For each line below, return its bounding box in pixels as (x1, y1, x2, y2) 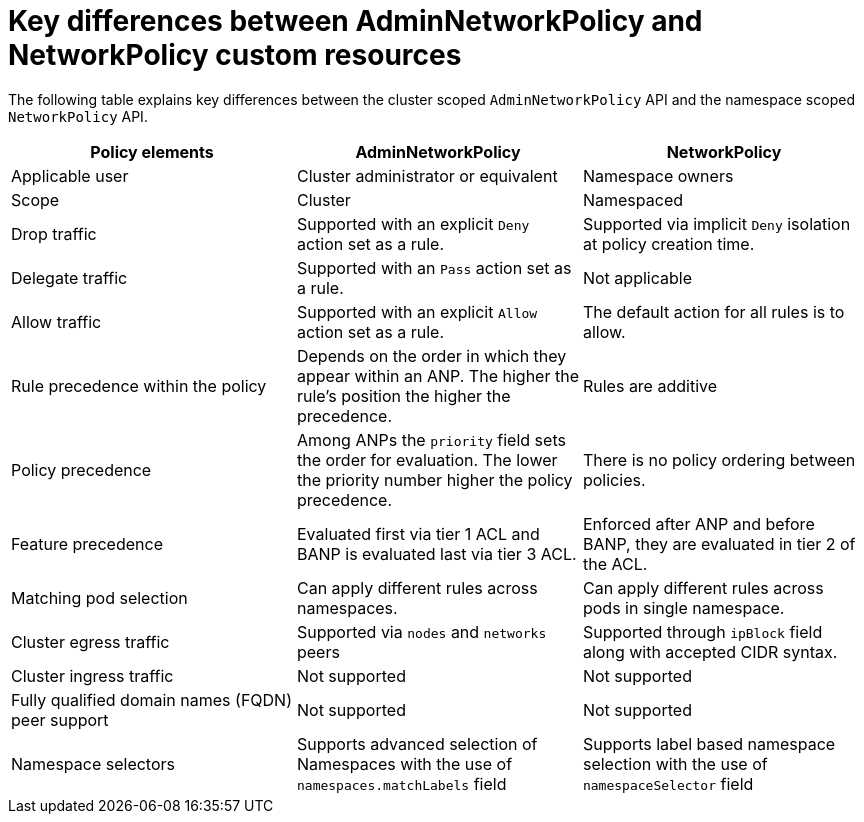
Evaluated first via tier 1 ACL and (296, 523, 540, 544)
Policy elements (90, 141, 214, 162)
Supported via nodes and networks (296, 621, 547, 642)
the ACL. (582, 553, 648, 574)
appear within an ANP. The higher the (296, 365, 579, 386)
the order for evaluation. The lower (296, 449, 558, 470)
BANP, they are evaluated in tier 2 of (582, 533, 856, 554)
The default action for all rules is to (582, 301, 845, 322)
